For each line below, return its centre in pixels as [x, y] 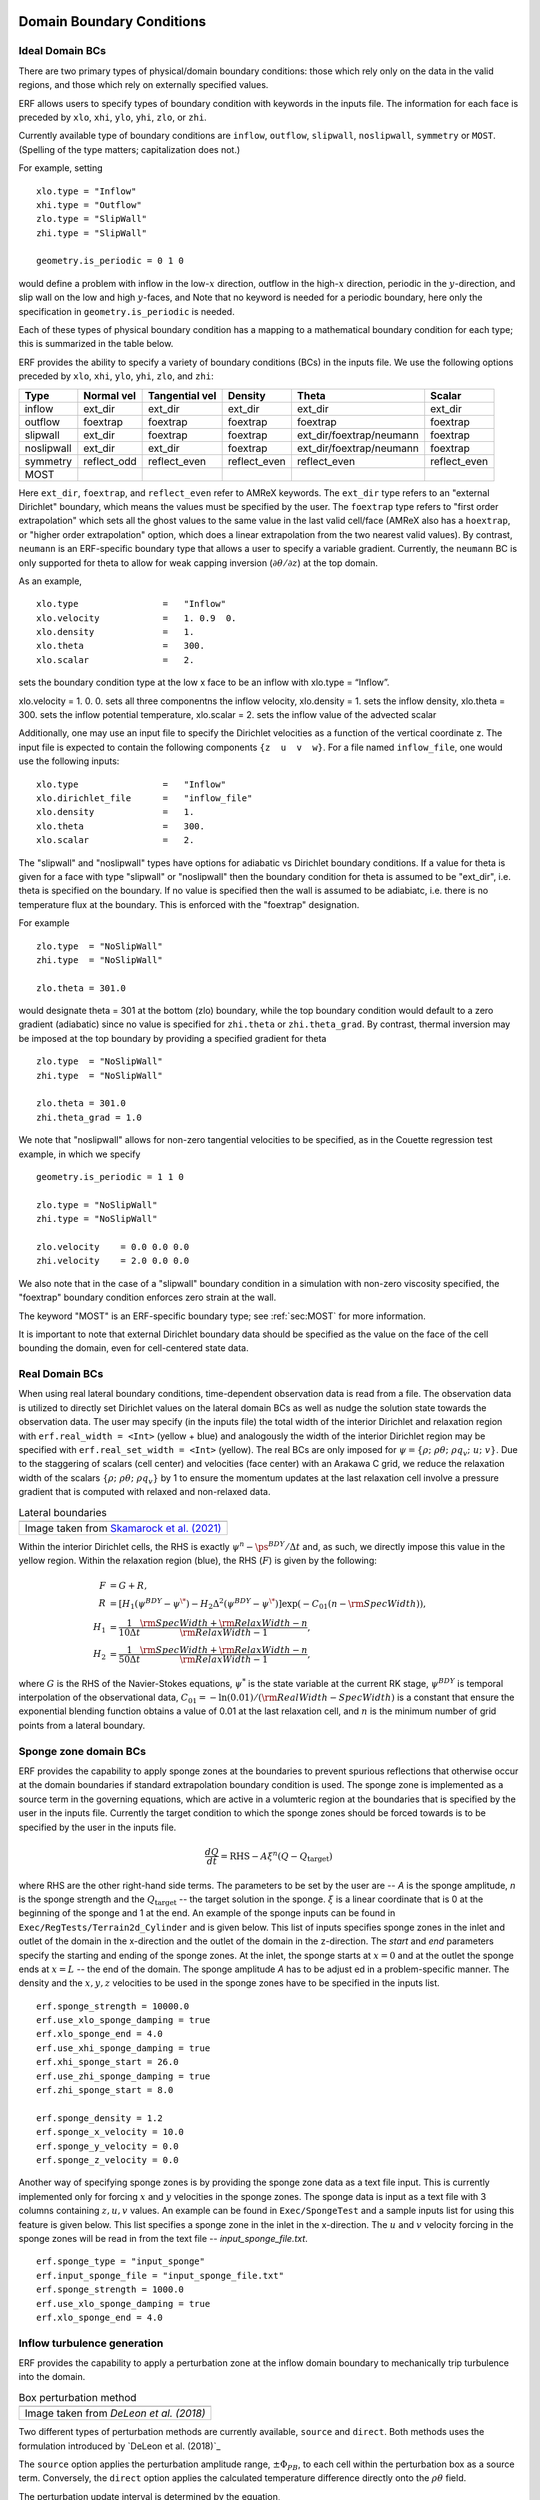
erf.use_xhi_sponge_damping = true [123, 2048]
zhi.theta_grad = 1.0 [89, 1117]
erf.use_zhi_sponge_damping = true [123, 2076]
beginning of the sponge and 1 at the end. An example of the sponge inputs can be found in [207, 1913]
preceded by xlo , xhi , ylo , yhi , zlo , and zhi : [116, 376]
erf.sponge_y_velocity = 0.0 [107, 2146]
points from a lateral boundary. [82, 1725]
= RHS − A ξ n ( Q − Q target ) [276, 1856]
